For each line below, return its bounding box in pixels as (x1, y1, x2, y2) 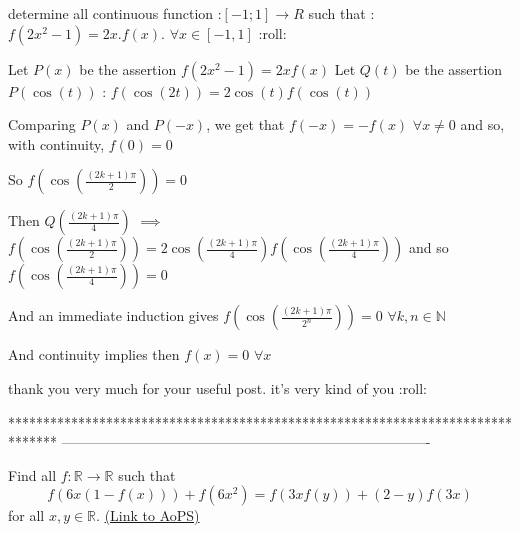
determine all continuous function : (8, 3, 222, 23)
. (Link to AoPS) (96, 505, 200, 526)
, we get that (206, 114, 285, 135)
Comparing (8, 114, 76, 135)
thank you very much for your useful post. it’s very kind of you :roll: (8, 377, 427, 398)
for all (8, 505, 45, 526)
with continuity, (8, 133, 105, 154)
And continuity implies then (8, 344, 180, 365)
